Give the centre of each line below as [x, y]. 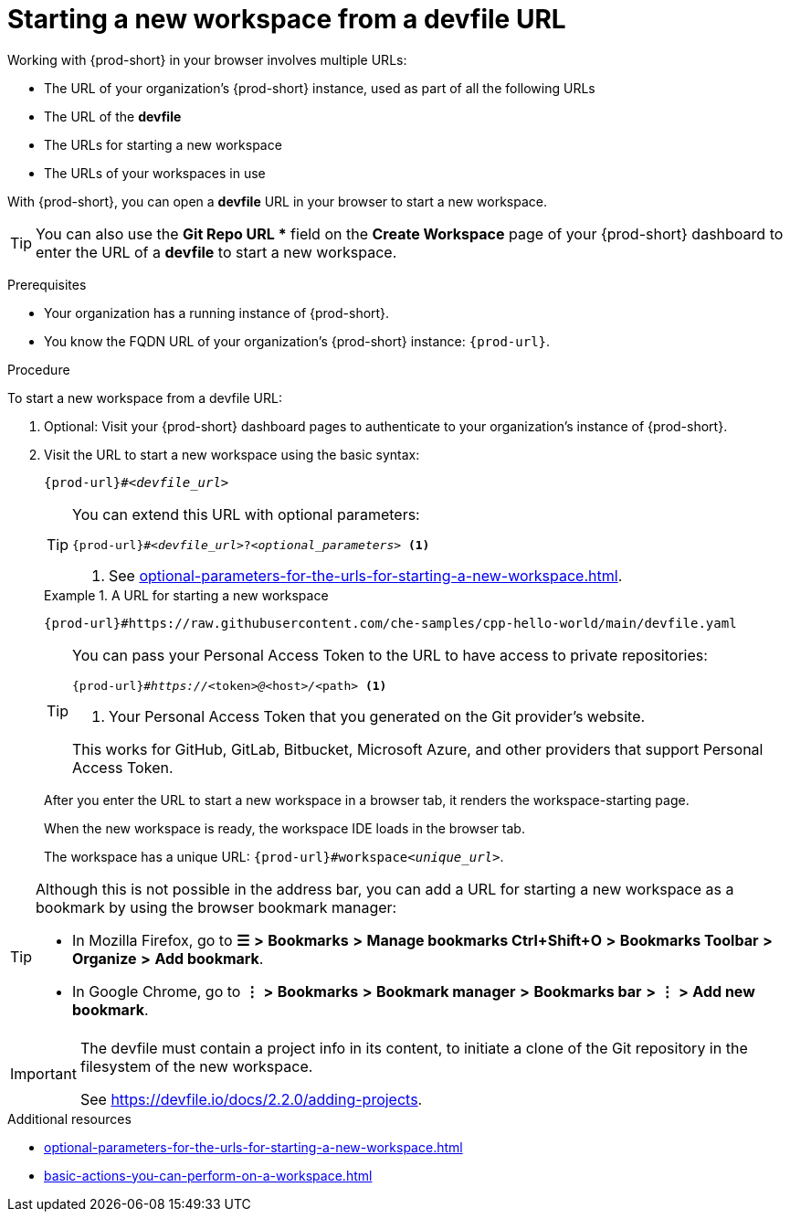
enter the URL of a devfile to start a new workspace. [216, 252]
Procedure [39, 369]
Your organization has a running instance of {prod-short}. [217, 313]
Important [43, 1073]
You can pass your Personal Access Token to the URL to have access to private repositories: [390, 655]
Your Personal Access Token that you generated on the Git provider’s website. [377, 716]
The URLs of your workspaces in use [155, 173]
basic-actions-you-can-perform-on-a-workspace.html [208, 1175]
